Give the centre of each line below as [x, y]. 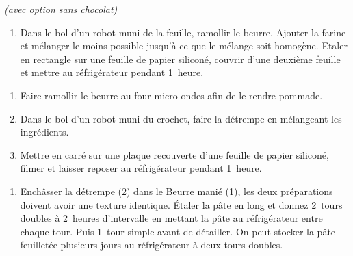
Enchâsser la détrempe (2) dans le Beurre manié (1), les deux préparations [176, 191]
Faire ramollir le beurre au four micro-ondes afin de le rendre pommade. [171, 95]
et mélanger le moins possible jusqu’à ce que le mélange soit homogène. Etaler [184, 46]
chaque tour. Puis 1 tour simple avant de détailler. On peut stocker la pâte [178, 231]
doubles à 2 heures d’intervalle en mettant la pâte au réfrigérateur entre [171, 218]
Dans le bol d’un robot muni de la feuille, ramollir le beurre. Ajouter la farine [183, 32]
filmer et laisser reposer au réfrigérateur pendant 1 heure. [141, 168]
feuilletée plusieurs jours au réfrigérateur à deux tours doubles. [152, 245]
